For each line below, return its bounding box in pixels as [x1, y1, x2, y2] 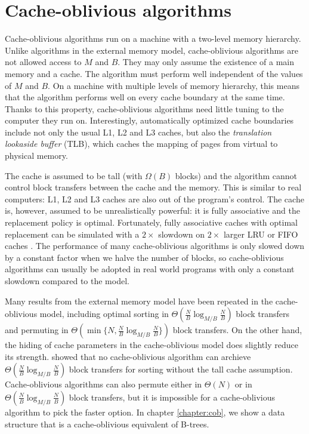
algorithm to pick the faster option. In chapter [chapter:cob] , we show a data [5, 405, 285, 418]
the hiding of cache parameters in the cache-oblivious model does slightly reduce [5, 338, 298, 351]
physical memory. [5, 149, 68, 162]
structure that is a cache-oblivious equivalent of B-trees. [5, 417, 209, 430]
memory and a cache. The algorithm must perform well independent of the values [5, 67, 303, 79]
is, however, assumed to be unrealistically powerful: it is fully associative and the [5, 204, 300, 217]
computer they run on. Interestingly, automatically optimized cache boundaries [5, 114, 294, 127]
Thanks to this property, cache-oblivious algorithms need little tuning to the [5, 102, 284, 115]
